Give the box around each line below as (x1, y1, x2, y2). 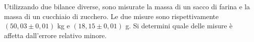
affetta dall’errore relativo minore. (4, 30, 107, 40)
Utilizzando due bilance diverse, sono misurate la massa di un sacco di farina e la (4, 1, 250, 11)
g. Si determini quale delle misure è (125, 21, 233, 31)
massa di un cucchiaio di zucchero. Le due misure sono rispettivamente (4, 11, 219, 21)
